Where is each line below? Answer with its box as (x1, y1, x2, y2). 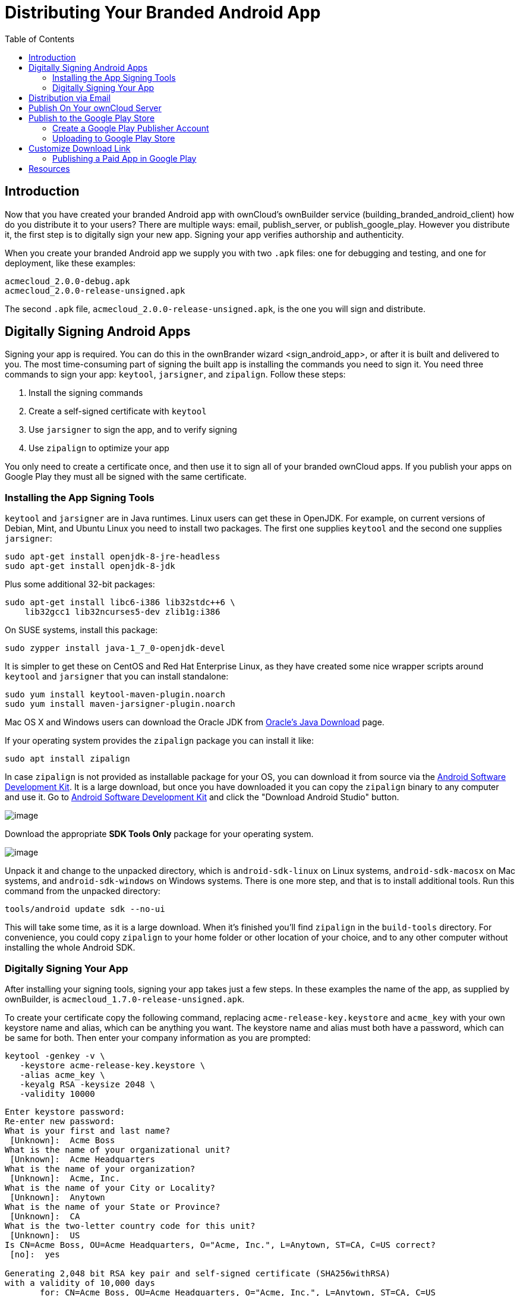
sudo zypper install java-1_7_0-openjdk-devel (5, 643, 225, 653)
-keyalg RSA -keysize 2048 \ (20, 1079, 155, 1089)
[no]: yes (10, 1249, 60, 1259)
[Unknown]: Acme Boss (10, 1135, 115, 1145)
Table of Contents (5, 33, 75, 44)
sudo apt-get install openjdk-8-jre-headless (5, 552, 220, 562)
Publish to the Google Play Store (29, 112, 155, 123)
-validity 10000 (20, 1089, 95, 1099)
